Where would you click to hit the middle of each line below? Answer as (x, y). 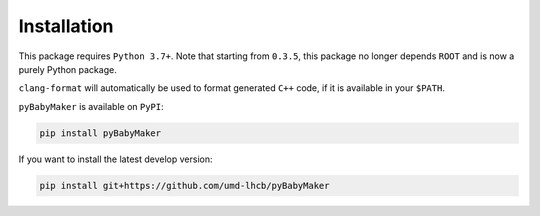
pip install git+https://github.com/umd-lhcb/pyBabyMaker (184, 185)
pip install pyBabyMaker (100, 133)
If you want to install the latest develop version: (115, 159)
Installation (66, 26)
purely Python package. (67, 69)
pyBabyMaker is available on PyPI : (91, 106)
